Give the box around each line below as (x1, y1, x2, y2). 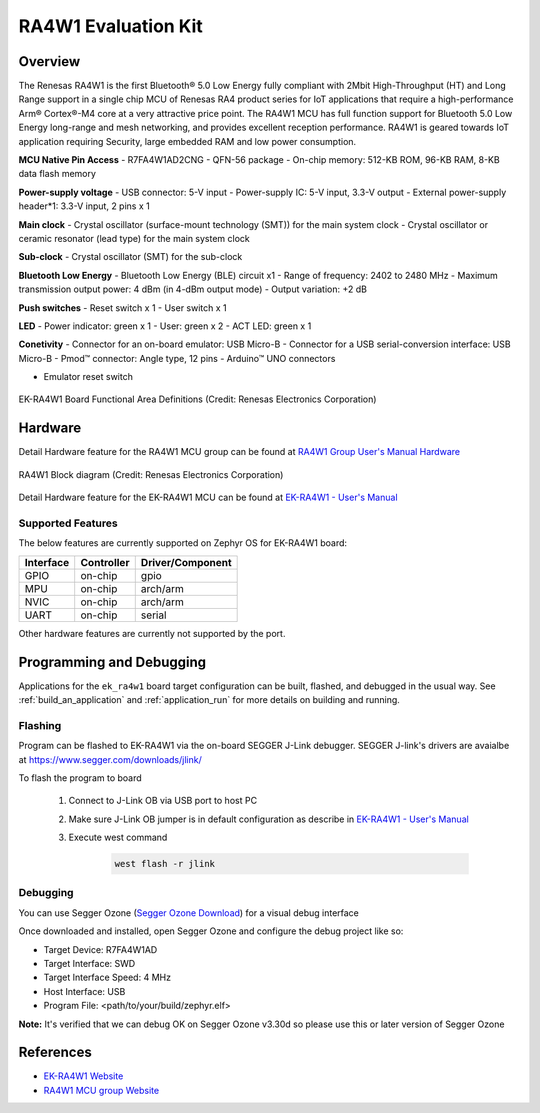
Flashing (18, 718, 62, 732)
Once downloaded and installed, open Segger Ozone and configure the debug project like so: (18, 925, 404, 937)
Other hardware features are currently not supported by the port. (18, 627, 286, 639)
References (18, 1044, 92, 1061)
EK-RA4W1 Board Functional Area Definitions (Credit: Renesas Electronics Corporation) (18, 393, 377, 405)
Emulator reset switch (43, 371, 134, 383)
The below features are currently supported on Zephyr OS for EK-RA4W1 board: (18, 537, 348, 549)
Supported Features (18, 516, 119, 530)
